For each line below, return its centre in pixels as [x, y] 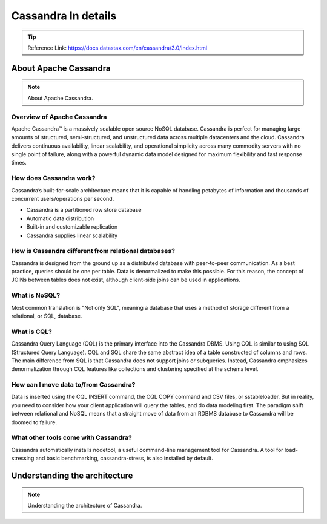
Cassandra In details [64, 16]
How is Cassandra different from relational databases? [93, 251]
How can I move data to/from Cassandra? [73, 385]
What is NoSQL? [36, 295]
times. [19, 163]
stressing [23, 458]
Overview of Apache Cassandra [59, 117]
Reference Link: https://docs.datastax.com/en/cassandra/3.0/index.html [117, 48]
